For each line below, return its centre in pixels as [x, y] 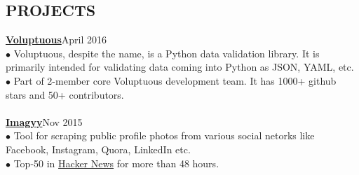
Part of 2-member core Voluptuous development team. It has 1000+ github [175, 80]
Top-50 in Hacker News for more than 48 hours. [116, 163]
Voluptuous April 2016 [56, 40]
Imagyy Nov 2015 [44, 121]
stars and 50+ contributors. [65, 94]
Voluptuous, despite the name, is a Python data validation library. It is [167, 53]
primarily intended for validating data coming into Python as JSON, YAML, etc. [180, 67]
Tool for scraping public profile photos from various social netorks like [164, 135]
